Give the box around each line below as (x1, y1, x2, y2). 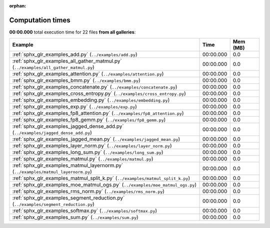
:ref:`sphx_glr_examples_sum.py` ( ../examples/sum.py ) (12, 214, 138, 221)
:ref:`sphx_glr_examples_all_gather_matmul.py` (12, 57, 122, 64)
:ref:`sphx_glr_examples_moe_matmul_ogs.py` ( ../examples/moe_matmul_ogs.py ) (12, 181, 197, 188)
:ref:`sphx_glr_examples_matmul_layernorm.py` (12, 162, 123, 169)
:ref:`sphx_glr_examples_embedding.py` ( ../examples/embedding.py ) (12, 96, 170, 103)
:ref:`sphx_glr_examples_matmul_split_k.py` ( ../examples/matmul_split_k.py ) (12, 175, 190, 182)
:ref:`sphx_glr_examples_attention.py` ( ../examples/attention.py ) (12, 70, 164, 77)
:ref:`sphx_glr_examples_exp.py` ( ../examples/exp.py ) (12, 103, 137, 110)
